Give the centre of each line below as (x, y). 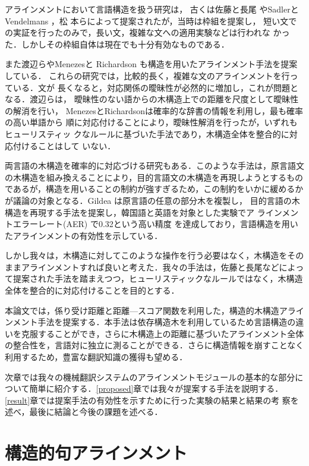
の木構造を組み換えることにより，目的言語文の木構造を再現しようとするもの (154, 177)
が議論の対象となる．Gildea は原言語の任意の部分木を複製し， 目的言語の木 (152, 200)
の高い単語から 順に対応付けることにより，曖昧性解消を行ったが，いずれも (151, 122)
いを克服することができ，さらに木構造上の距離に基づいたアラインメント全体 (154, 333)
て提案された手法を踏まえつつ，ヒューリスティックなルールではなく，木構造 (154, 278)
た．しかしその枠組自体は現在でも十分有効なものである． (117, 44)
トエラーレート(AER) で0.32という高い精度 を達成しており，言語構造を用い (152, 224)
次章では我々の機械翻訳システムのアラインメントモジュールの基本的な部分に (154, 377)
